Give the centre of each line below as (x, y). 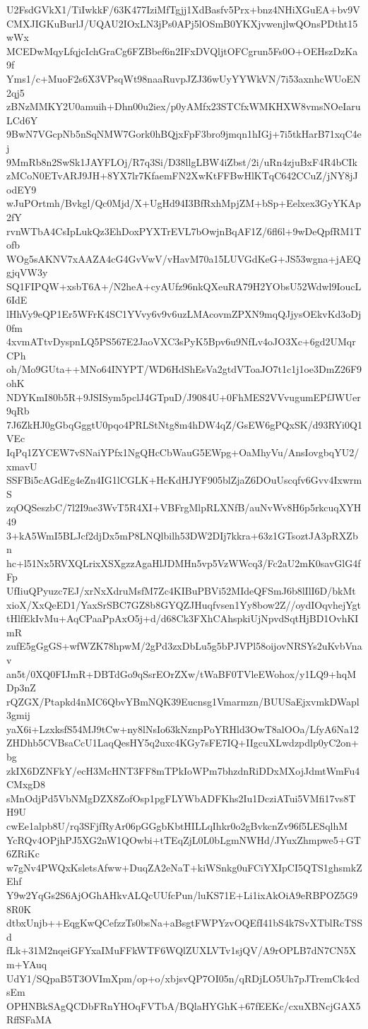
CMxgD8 (26, 784)
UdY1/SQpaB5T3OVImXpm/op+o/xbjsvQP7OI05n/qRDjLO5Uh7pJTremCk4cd (183, 978)
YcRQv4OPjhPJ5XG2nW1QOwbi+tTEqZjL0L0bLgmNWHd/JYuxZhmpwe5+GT (184, 839)
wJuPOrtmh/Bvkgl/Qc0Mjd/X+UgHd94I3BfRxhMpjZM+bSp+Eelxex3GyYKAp (184, 203)
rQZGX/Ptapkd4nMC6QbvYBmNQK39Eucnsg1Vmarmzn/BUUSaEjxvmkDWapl (183, 701)
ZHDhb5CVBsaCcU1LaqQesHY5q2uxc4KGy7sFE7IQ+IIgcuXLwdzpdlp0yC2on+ (183, 743)
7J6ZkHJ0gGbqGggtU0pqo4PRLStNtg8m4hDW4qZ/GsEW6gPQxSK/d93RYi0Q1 (184, 424)
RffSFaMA (29, 1019)
